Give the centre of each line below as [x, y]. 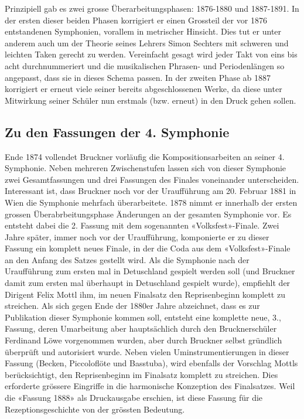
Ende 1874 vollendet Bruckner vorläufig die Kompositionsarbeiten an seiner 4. [145, 156]
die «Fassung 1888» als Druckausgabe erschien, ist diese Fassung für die [134, 398]
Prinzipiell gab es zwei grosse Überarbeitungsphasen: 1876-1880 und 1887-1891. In [152, 8]
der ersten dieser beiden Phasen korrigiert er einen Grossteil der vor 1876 [136, 20]
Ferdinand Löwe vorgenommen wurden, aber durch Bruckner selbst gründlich [144, 340]
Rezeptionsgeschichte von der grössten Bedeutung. [95, 409]
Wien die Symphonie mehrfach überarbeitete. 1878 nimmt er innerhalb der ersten [151, 202]
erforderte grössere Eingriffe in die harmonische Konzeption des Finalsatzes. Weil [150, 386]
